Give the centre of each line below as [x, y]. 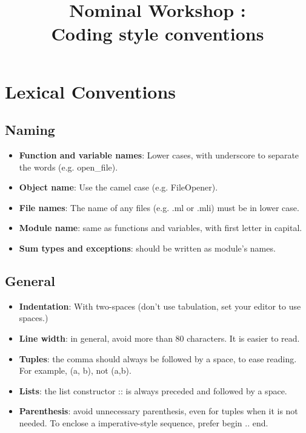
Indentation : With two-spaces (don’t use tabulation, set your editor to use [160, 306]
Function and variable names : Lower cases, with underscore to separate [159, 155]
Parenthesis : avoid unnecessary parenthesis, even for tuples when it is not [158, 411]
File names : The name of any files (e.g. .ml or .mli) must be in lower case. [159, 207]
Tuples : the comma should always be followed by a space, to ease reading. [158, 358]
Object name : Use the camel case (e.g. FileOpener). [118, 187]
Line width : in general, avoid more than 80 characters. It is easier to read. [159, 338]
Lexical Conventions [91, 91]
